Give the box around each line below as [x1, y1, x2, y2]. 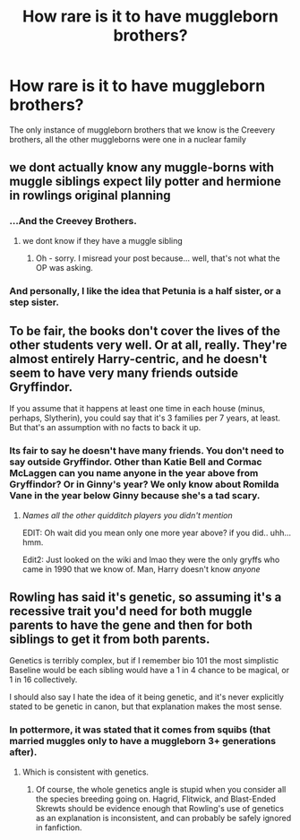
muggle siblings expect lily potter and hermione [9, 174, 282, 189]
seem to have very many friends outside [9, 365, 239, 380]
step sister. [9, 296, 60, 308]
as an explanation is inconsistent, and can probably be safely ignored [35, 812, 292, 823]
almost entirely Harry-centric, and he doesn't [9, 351, 268, 367]
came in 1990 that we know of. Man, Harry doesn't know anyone [21, 563, 261, 575]
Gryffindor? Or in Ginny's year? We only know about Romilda [9, 478, 279, 490]
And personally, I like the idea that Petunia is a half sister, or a [9, 284, 282, 297]
